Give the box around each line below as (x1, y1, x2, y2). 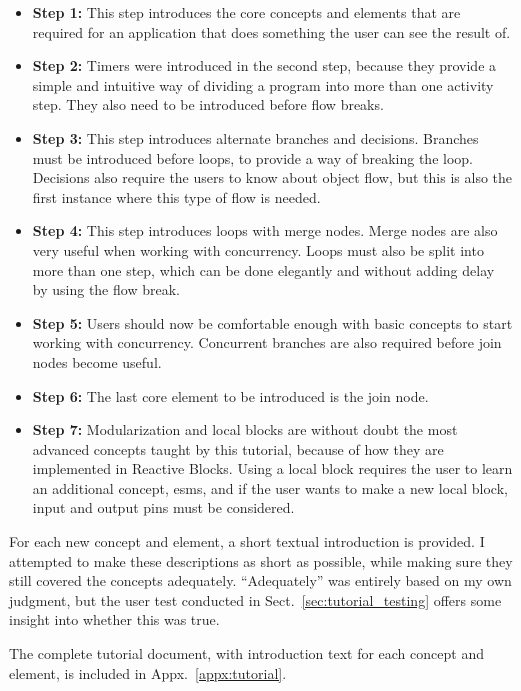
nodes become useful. (32, 351, 162, 372)
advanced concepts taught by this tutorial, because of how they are (32, 438, 444, 459)
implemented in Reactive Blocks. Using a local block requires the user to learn (32, 458, 513, 479)
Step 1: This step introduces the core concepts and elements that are (32, 2, 461, 22)
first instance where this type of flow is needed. (32, 186, 321, 207)
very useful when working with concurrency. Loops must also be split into (32, 239, 484, 260)
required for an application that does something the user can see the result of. (32, 21, 511, 42)
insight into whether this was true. (9, 609, 220, 630)
